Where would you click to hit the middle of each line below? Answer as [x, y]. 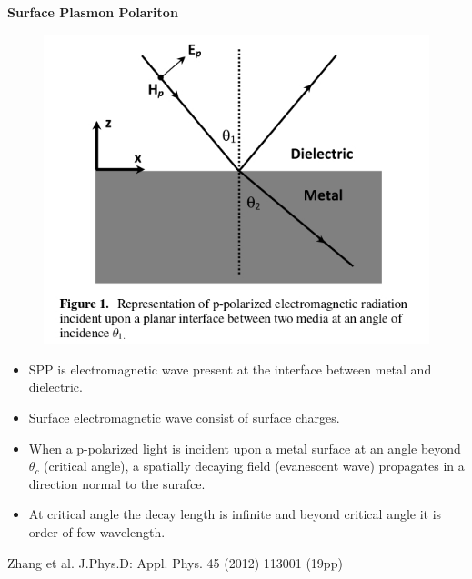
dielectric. [55, 387]
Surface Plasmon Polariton [93, 12]
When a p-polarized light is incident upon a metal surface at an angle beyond [245, 448]
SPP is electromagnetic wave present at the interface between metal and [230, 369]
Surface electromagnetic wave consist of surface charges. [184, 417]
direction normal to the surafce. [117, 483]
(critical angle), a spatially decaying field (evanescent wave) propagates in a [254, 466]
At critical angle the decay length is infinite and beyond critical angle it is [235, 514]
